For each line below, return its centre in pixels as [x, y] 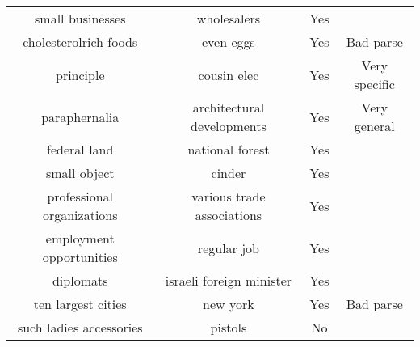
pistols [229, 327]
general [374, 126]
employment [80, 238]
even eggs [229, 42]
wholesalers [229, 18]
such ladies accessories [80, 327]
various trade [229, 196]
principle [80, 74]
